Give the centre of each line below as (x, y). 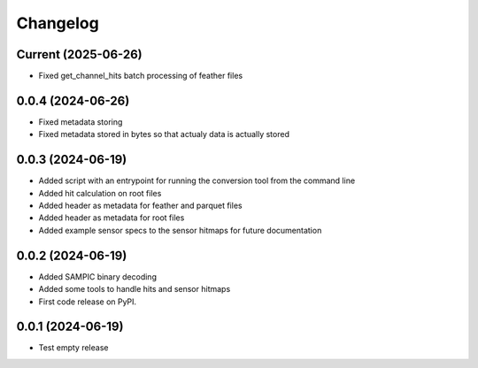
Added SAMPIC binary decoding (97, 276)
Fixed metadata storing (81, 122)
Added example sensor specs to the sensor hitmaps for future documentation (180, 230)
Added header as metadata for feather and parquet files (140, 206)
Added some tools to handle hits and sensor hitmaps (135, 289)
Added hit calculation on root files (100, 193)
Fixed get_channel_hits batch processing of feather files (141, 76)
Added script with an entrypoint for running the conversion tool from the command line (197, 180)
